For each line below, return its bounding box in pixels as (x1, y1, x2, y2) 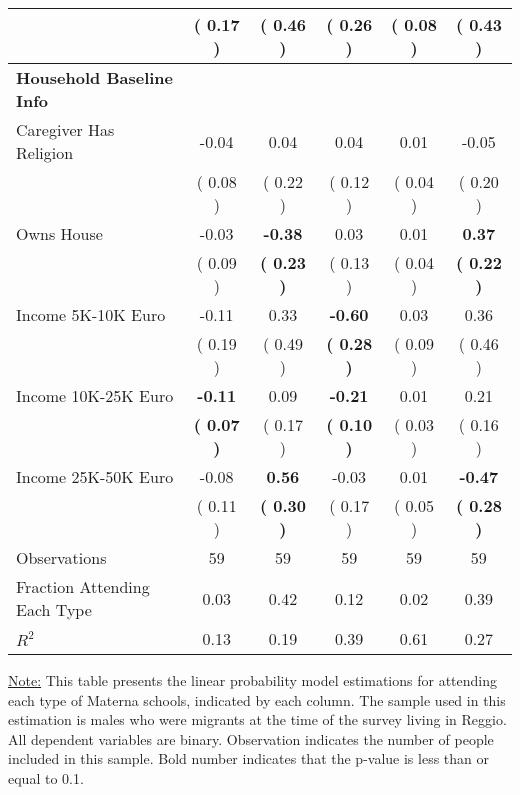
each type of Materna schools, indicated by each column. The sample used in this (8, 689, 506, 710)
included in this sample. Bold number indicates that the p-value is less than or (8, 748, 490, 769)
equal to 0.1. (8, 767, 84, 788)
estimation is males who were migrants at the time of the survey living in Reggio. (8, 709, 507, 730)
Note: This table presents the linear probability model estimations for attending (8, 670, 498, 690)
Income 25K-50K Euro (16, 465, 174, 488)
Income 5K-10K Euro (16, 303, 166, 326)
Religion (16, 141, 74, 164)
